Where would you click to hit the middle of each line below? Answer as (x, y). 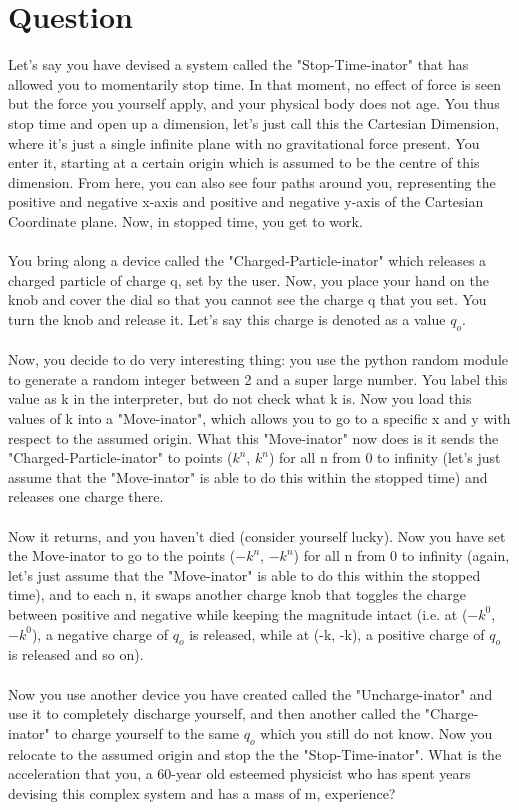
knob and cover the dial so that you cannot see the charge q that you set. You (247, 299)
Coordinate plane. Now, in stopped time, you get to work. (185, 220)
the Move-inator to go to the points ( (122, 555)
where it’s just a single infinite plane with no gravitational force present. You (244, 142)
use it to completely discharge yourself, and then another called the (214, 713)
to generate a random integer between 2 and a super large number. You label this (258, 378)
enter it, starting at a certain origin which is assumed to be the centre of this (244, 162)
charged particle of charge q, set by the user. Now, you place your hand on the (248, 279)
